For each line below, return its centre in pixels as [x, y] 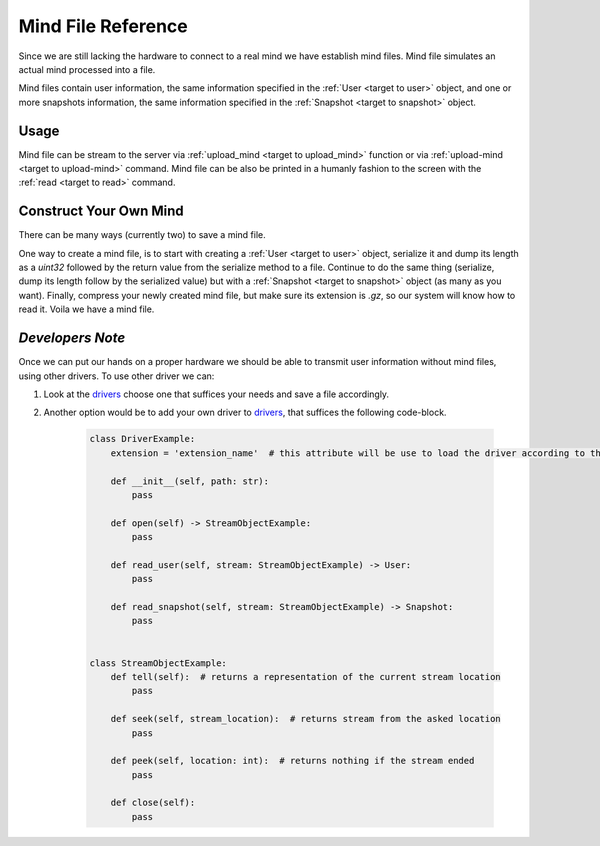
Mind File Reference [103, 26]
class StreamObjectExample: [158, 663]
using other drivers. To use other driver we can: [116, 376]
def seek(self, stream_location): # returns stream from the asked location [306, 719]
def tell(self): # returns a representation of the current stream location [306, 676]
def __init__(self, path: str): [190, 481]
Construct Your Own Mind [101, 211]
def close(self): [153, 803]
